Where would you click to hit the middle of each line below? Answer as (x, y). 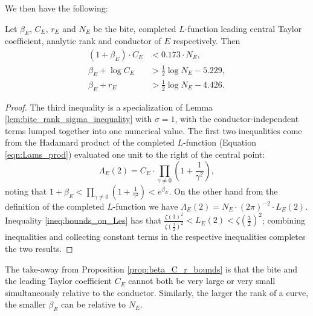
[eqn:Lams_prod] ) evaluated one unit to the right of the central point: (135, 154)
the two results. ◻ (39, 248)
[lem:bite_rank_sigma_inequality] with (79, 119)
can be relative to (94, 304)
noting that (26, 191)
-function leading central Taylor (243, 28)
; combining (284, 220)
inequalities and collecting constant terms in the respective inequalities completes (155, 237)
